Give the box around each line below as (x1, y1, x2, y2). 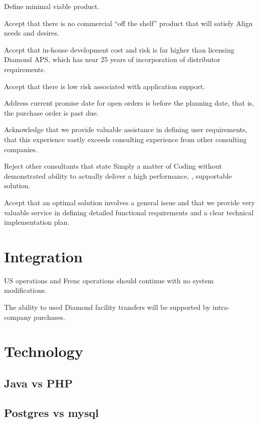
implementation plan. (4, 217, 70, 227)
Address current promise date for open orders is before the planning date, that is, (4, 98, 254, 108)
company (4, 311, 32, 322)
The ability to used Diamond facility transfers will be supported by (4, 302, 210, 312)
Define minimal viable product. (4, 1, 100, 11)
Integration (4, 246, 83, 266)
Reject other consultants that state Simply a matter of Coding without (4, 161, 222, 171)
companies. (4, 144, 38, 154)
